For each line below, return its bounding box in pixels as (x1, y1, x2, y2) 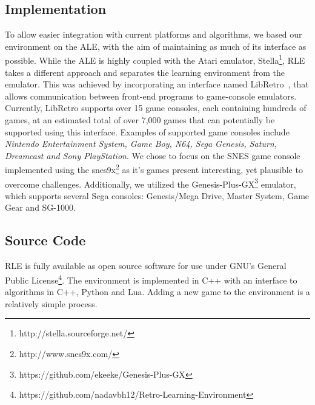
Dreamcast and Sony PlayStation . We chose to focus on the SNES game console (5, 149, 300, 162)
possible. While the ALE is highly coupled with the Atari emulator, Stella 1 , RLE (5, 52, 305, 67)
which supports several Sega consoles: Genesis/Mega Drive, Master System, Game (5, 189, 310, 202)
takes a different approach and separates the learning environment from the (5, 66, 285, 78)
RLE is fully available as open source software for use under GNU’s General (5, 259, 287, 272)
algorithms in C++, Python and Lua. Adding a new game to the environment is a (5, 285, 310, 298)
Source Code (5, 231, 86, 250)
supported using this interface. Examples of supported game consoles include (5, 125, 290, 138)
